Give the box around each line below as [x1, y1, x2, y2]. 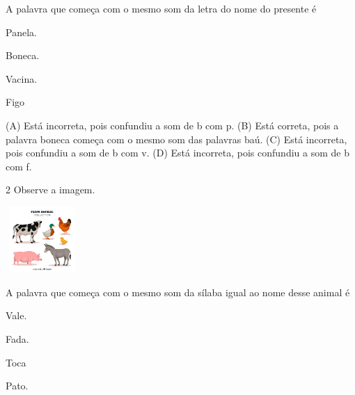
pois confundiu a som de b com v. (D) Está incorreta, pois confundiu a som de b [6, 145, 349, 160]
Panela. [6, 24, 37, 39]
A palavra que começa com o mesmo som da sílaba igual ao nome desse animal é [6, 284, 350, 299]
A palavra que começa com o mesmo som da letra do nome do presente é [6, 1, 317, 15]
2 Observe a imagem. [6, 182, 95, 197]
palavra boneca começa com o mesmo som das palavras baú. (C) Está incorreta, [6, 131, 347, 146]
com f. [6, 159, 32, 173]
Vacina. [6, 71, 38, 86]
